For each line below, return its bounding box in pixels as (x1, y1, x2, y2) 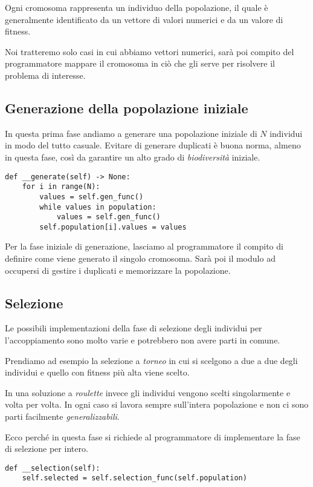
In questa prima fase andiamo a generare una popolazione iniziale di (5, 127, 257, 139)
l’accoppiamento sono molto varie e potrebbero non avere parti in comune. (5, 334, 280, 346)
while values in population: (39, 202, 156, 211)
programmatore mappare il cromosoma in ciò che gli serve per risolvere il (5, 57, 275, 70)
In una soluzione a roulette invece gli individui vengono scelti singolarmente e (5, 386, 291, 399)
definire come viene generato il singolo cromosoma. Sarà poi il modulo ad (5, 252, 276, 265)
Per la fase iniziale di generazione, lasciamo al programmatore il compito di (5, 240, 283, 253)
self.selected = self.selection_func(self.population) (22, 474, 247, 483)
